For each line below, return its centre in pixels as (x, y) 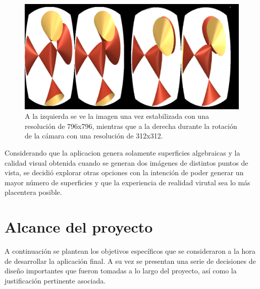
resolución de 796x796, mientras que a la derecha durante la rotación (131, 126)
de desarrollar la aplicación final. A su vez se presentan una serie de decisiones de (130, 261)
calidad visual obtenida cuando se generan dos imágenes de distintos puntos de (126, 162)
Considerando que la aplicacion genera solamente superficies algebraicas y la (122, 153)
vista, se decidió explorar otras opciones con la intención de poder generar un (124, 172)
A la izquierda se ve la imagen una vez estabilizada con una (117, 116)
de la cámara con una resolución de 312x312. (94, 136)
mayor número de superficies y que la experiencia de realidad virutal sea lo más (127, 182)
